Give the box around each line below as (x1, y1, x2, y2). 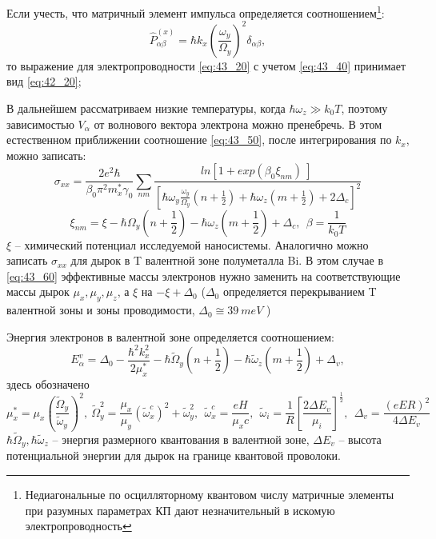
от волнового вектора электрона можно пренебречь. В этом (94, 115, 382, 132)
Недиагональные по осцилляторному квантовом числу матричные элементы (25, 486, 394, 503)
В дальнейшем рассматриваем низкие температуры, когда (6, 99, 286, 116)
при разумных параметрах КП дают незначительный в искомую (25, 501, 335, 518)
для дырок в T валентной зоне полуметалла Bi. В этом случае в (70, 252, 384, 269)
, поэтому (341, 99, 388, 116)
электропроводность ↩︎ (25, 517, 132, 534)
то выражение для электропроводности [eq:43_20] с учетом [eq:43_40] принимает (6, 57, 406, 74)
